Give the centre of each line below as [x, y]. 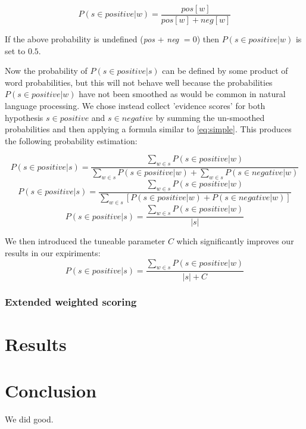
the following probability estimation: [71, 140]
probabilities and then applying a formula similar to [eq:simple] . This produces [148, 129]
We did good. [29, 419]
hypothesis [24, 117]
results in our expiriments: [53, 253]
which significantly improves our [235, 241]
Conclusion [51, 390]
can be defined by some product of [225, 71]
